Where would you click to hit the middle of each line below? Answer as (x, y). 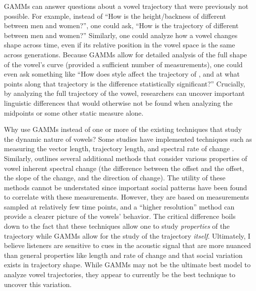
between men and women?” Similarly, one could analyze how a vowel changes (121, 35)
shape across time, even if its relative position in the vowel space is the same (120, 45)
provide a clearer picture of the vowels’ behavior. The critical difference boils (120, 216)
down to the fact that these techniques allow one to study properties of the (117, 226)
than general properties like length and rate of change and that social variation (123, 255)
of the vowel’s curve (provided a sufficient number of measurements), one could (123, 64)
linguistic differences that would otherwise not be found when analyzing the (118, 103)
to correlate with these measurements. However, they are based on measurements (127, 197)
